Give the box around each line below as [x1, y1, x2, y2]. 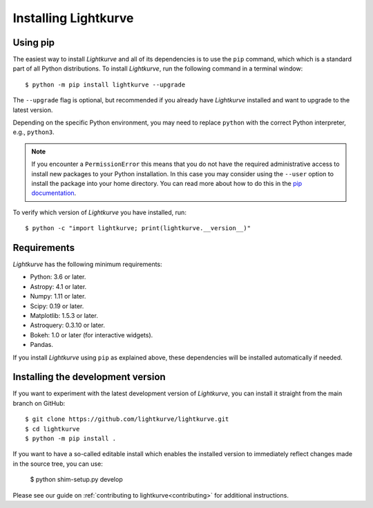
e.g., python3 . [12, 128, 55, 136]
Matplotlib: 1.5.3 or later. [30, 312, 98, 319]
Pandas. [30, 341, 53, 349]
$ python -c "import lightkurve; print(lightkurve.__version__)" [25, 225, 251, 232]
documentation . [31, 189, 77, 197]
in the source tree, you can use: [12, 460, 103, 468]
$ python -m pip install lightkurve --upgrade [25, 80, 186, 88]
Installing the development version [12, 371, 166, 383]
